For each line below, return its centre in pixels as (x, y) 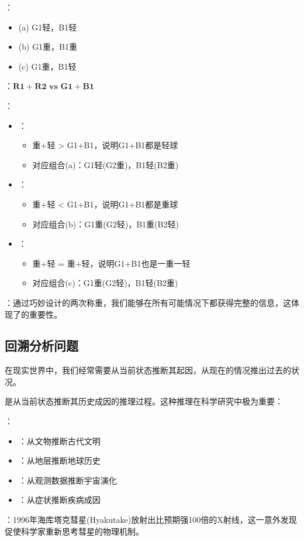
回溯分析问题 (42, 346)
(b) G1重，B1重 (48, 47)
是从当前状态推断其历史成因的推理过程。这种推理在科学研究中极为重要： (144, 401)
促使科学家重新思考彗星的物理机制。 (74, 531)
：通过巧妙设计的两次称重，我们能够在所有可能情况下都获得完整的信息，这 (148, 302)
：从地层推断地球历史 (59, 460)
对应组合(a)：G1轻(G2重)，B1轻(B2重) (106, 164)
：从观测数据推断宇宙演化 (68, 480)
